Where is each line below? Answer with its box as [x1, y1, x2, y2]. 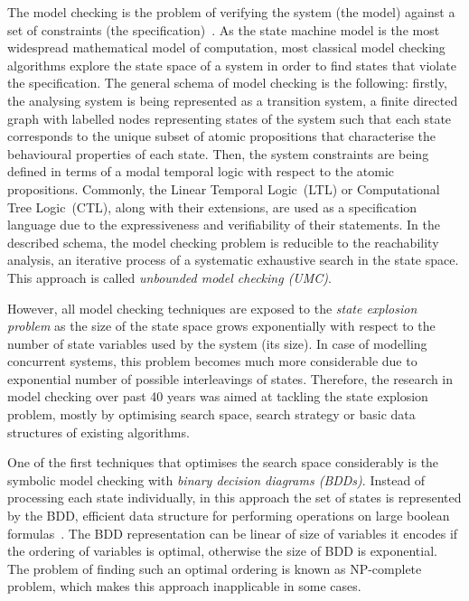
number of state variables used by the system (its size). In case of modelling [7, 333, 427, 352]
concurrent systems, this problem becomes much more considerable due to [7, 352, 417, 371]
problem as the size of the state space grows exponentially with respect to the [7, 316, 436, 335]
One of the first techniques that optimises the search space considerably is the [7, 453, 439, 472]
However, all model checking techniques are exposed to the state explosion [7, 298, 417, 317]
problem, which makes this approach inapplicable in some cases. [7, 577, 361, 596]
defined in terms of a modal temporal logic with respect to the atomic [7, 162, 395, 181]
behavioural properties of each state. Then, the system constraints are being [7, 144, 429, 163]
